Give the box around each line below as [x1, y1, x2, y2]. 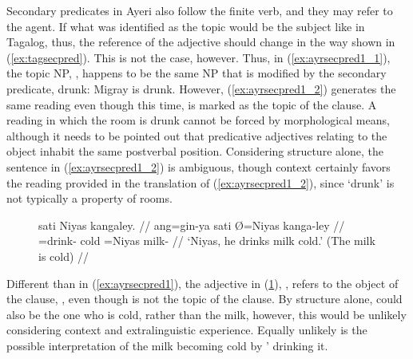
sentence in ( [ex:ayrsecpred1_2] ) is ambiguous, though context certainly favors [6, 158, 391, 175]
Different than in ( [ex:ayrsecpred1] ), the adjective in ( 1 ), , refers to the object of [6, 274, 399, 291]
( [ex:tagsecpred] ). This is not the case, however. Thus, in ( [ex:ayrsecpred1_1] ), [6, 49, 391, 65]
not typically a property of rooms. [6, 190, 173, 207]
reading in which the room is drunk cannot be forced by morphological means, [6, 112, 390, 128]
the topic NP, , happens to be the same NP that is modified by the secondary [6, 65, 387, 81]
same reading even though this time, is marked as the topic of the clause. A [6, 96, 377, 112]
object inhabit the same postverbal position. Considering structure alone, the [6, 143, 383, 160]
